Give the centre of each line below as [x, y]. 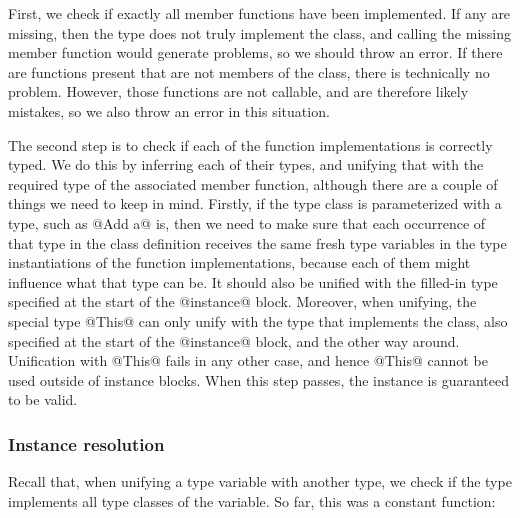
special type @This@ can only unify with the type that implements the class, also [258, 320]
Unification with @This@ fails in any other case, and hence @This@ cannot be [248, 360]
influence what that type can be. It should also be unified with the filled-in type [253, 281]
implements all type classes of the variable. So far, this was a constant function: [252, 500]
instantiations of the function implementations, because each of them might [239, 262]
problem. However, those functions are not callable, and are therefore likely [238, 91]
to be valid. [43, 399]
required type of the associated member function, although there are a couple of [253, 183]
